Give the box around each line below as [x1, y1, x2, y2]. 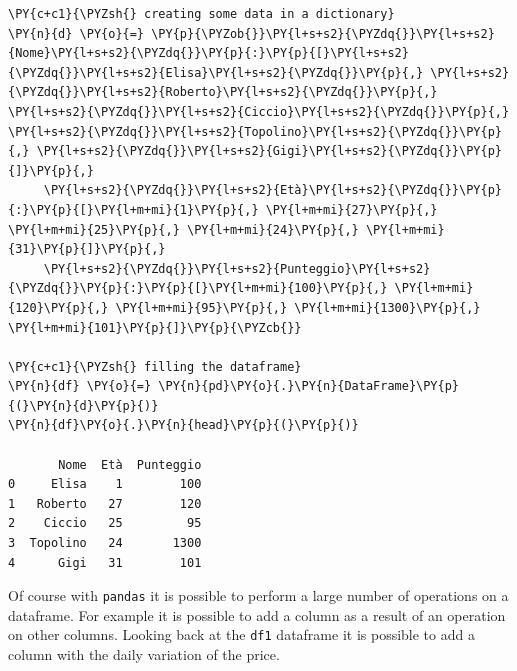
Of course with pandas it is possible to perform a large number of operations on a [8, 585, 509, 606]
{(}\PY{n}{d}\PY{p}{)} [8, 398, 159, 413]
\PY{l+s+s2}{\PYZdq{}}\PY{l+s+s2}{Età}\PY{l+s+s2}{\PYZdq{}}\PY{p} [43, 183, 502, 198]
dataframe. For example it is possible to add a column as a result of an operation [8, 604, 506, 625]
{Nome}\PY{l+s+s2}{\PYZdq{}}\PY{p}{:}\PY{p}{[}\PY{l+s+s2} [8, 46, 409, 61]
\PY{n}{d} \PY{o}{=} [8, 26, 145, 41]
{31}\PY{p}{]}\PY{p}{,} [8, 242, 166, 257]
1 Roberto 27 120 [8, 496, 202, 511]
